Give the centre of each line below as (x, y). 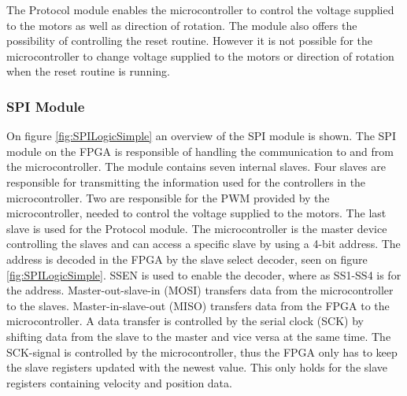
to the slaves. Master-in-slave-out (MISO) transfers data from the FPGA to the (198, 305)
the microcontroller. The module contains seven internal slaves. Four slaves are (196, 167)
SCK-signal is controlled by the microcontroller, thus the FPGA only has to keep (202, 352)
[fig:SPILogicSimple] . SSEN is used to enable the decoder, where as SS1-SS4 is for (204, 274)
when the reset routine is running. (88, 71)
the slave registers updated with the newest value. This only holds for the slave (197, 367)
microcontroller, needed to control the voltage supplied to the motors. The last (196, 213)
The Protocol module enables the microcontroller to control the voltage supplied (200, 9)
